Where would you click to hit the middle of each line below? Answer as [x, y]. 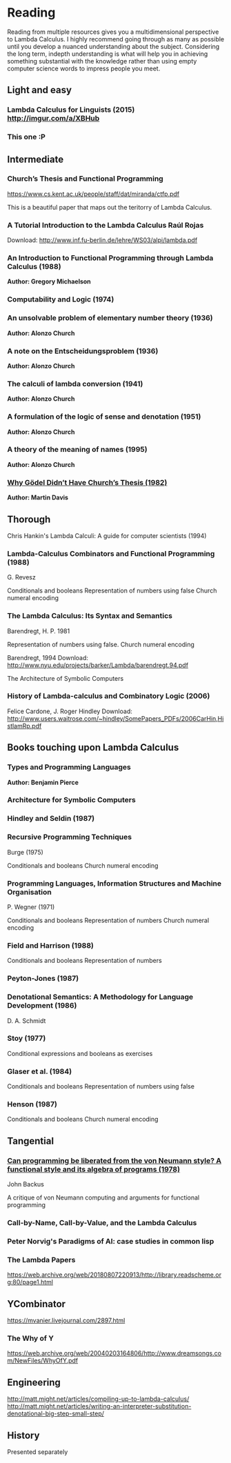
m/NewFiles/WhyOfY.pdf [43, 1361]
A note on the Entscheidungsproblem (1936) [83, 351]
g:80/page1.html [30, 1282]
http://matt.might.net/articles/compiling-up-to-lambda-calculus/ [98, 1399]
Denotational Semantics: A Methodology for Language [100, 997]
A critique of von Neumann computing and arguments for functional [103, 1197]
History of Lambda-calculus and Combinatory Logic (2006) [109, 696]
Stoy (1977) [27, 1038]
